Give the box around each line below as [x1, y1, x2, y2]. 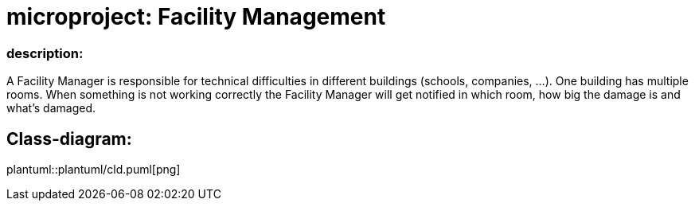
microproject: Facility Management [6, 3, 386, 30]
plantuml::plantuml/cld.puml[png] [6, 162, 181, 176]
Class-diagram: [6, 128, 132, 149]
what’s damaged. [6, 101, 96, 115]
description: [6, 45, 84, 61]
